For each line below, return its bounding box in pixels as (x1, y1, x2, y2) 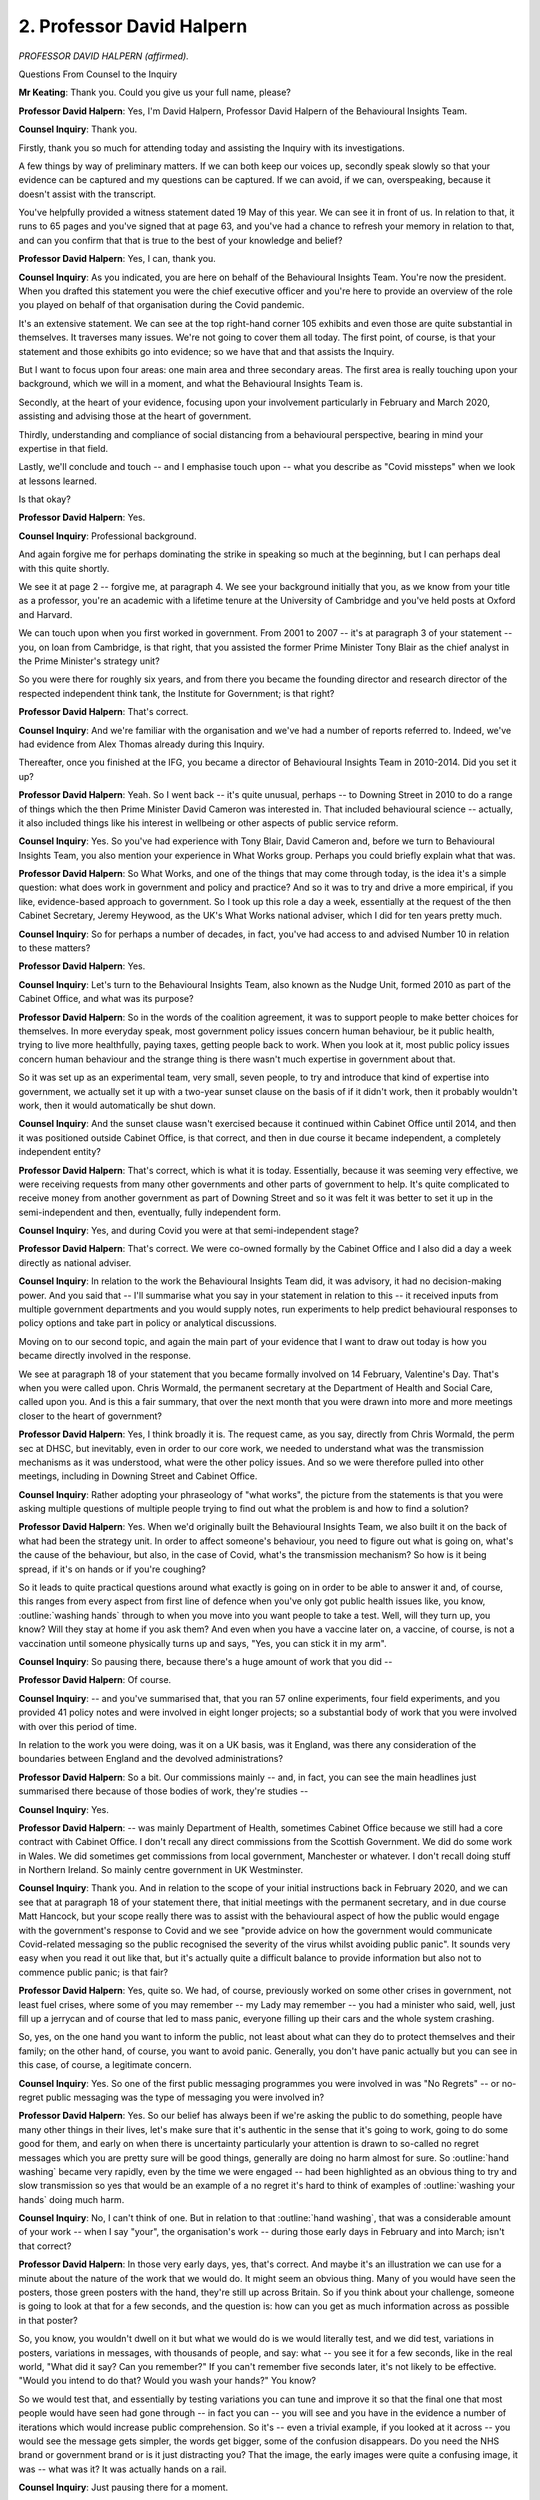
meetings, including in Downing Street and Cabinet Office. (18, 1470, 258, 1482)
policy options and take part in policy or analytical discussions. (18, 1317, 277, 1329)
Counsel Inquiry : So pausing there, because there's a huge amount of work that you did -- (18, 1656, 393, 1667)
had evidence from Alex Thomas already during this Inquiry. (18, 738, 265, 750)
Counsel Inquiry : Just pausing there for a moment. (18, 2481, 229, 2494)
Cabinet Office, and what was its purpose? (18, 993, 194, 1005)
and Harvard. (18, 608, 73, 620)
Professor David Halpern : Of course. (18, 1674, 172, 1686)
